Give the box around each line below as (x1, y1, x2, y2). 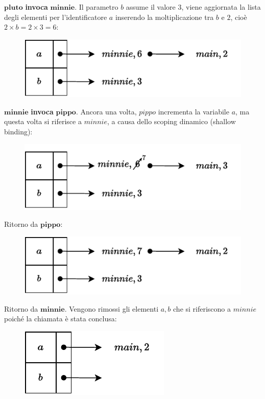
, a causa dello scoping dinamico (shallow (107, 116, 236, 127)
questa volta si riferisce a (4, 116, 82, 127)
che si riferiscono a (173, 303, 231, 314)
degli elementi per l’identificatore (4, 11, 107, 22)
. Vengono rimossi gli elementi (64, 303, 159, 314)
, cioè (230, 11, 247, 22)
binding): (4, 126, 33, 137)
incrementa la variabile (158, 106, 229, 116)
